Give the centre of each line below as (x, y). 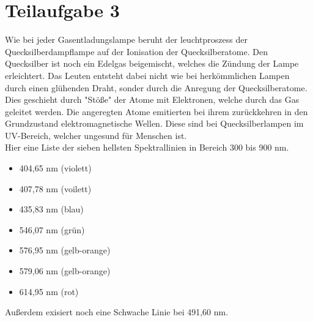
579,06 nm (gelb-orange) (65, 271)
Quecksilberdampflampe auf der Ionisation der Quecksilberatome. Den (136, 51)
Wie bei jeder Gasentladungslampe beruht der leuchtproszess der (126, 39)
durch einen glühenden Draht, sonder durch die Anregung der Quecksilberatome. (156, 87)
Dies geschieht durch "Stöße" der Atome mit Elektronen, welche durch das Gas (152, 99)
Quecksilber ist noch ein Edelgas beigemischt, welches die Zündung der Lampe (152, 63)
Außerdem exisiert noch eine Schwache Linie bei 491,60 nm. (117, 312)
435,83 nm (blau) (51, 209)
